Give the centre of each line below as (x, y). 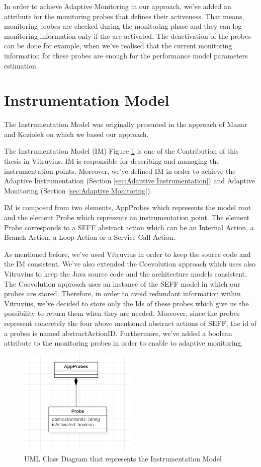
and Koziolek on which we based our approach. (76, 134)
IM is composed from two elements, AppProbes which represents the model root (128, 207)
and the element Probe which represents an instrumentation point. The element (127, 217)
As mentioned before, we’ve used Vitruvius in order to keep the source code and (127, 254)
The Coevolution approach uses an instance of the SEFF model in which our (122, 283)
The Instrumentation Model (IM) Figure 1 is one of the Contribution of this (121, 151)
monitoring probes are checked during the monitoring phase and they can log (123, 26)
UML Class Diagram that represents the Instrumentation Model (123, 458)
